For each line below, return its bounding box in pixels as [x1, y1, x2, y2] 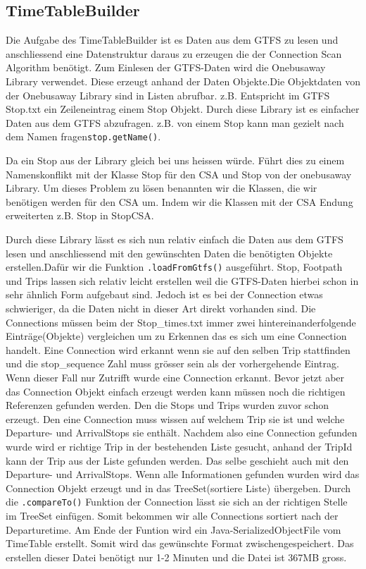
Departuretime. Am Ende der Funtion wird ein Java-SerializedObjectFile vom [6, 522, 341, 537]
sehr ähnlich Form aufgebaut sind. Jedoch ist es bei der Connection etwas [6, 287, 323, 302]
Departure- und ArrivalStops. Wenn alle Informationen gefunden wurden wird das [6, 467, 360, 482]
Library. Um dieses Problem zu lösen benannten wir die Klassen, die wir [6, 181, 317, 195]
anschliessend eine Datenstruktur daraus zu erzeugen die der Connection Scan [6, 46, 342, 61]
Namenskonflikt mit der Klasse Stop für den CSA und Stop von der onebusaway [6, 166, 352, 181]
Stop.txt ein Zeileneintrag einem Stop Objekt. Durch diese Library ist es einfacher [6, 102, 360, 116]
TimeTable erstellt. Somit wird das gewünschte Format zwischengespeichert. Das [6, 536, 354, 551]
